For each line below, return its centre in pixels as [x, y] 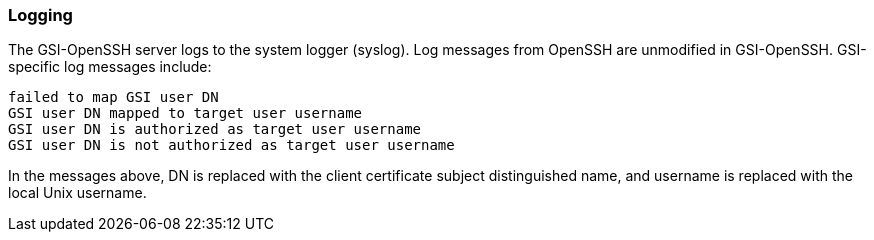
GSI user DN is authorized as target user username [215, 129]
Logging [40, 15]
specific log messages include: [110, 67]
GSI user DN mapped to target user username [185, 113]
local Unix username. [77, 193]
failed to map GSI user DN [113, 97]
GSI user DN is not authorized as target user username [231, 145]
